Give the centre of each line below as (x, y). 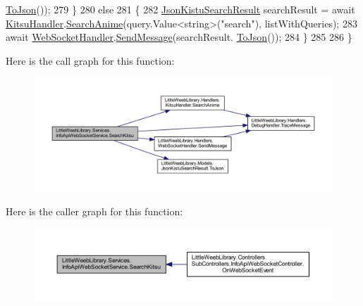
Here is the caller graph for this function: (94, 211)
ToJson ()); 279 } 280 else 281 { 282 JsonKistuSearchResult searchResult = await (180, 9)
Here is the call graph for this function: (90, 60)
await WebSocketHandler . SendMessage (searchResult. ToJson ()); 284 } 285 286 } (179, 37)
